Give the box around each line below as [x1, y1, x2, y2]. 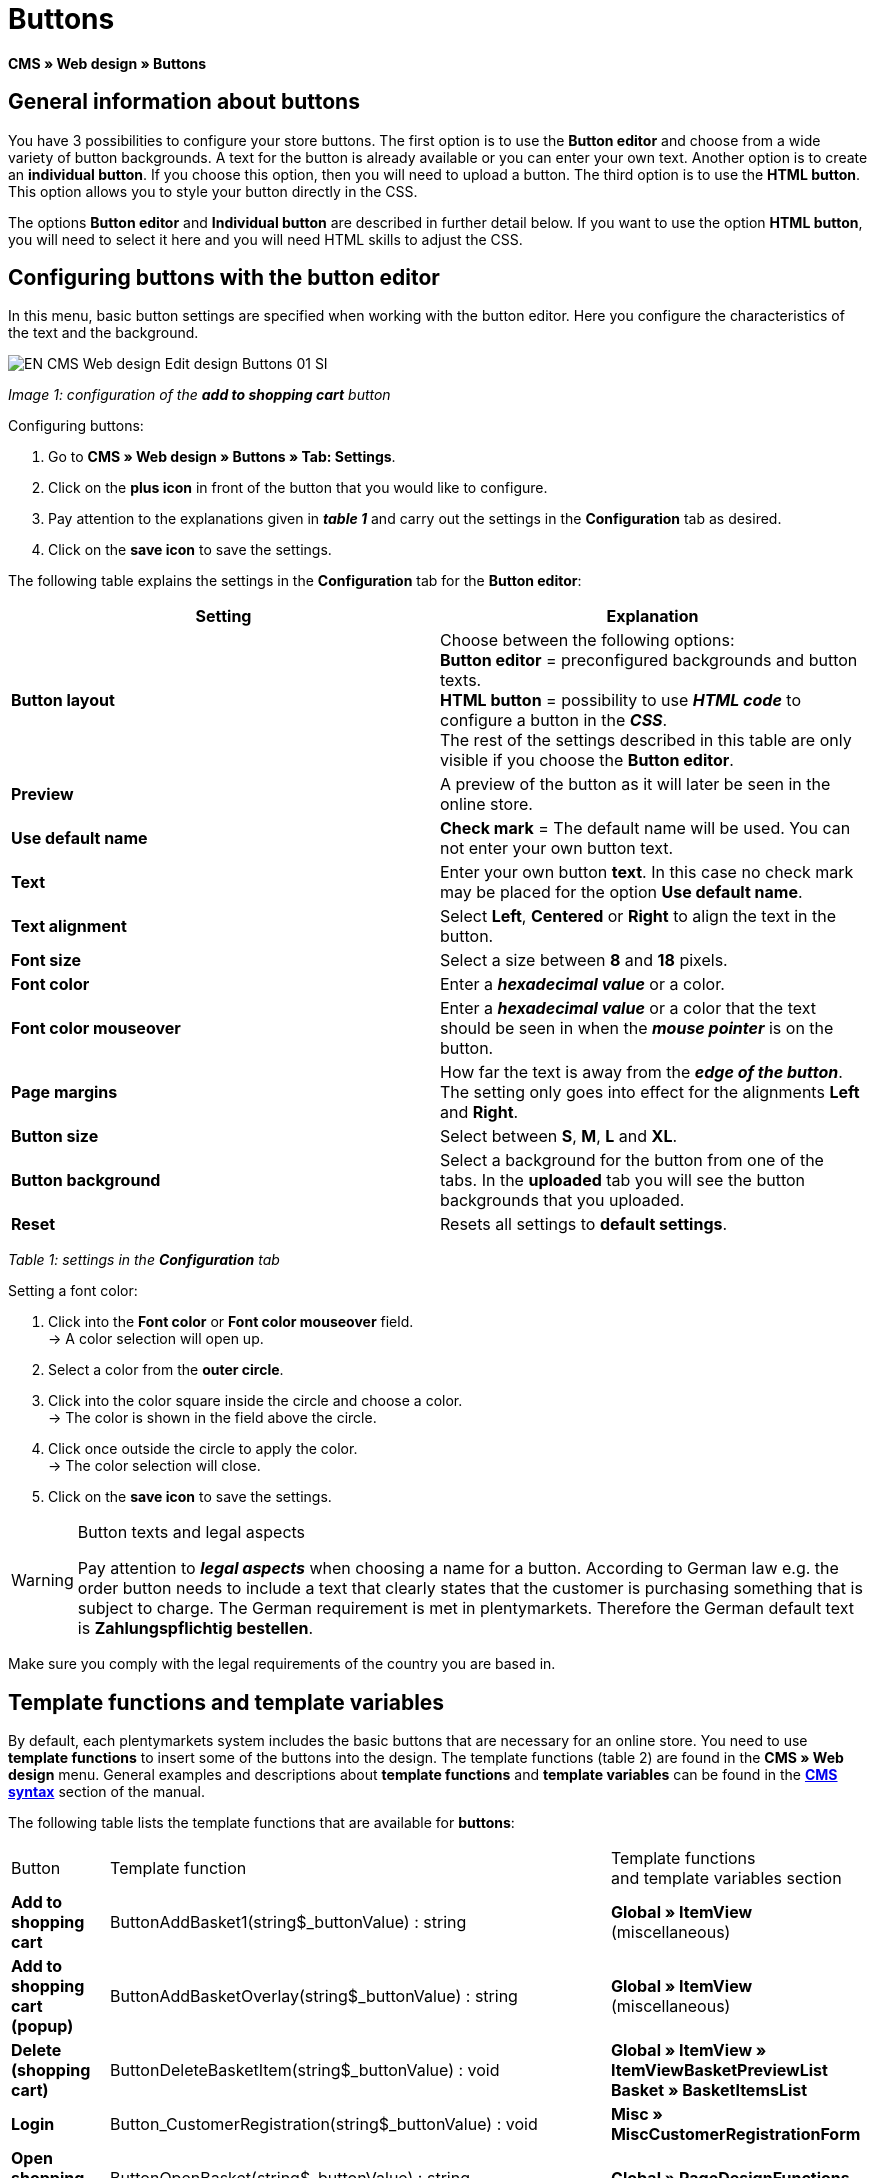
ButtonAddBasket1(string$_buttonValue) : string [110, 1912, 467, 1933]
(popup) [11, 2016, 74, 2037]
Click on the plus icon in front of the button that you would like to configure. [48, 479, 548, 497]
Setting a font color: [8, 1282, 138, 1300]
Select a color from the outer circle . [48, 1361, 284, 1379]
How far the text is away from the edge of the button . [440, 1062, 843, 1083]
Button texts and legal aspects [77, 1522, 306, 1543]
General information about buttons [8, 89, 360, 115]
